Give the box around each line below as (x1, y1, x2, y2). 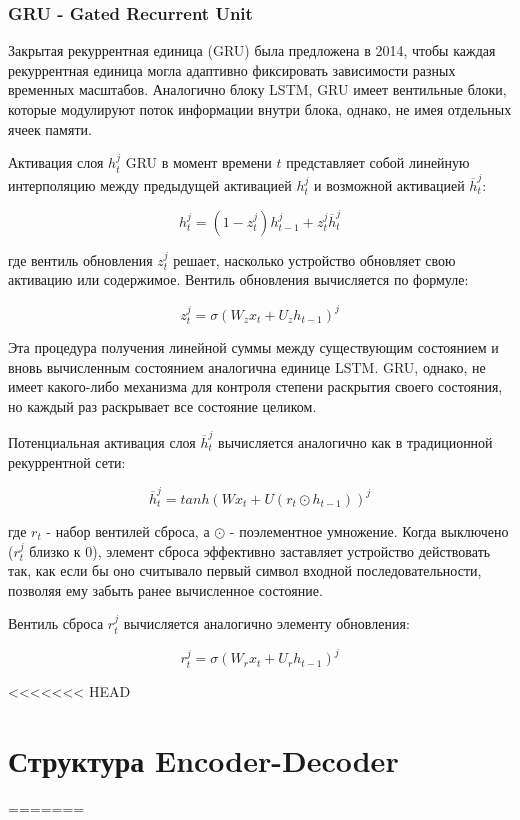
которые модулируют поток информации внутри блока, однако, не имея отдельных (8, 99, 512, 119)
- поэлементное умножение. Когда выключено (229, 520, 509, 541)
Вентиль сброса (8, 613, 104, 634)
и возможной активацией (314, 174, 465, 195)
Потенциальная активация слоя (8, 432, 196, 453)
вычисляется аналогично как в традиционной (218, 432, 493, 453)
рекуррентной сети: (8, 451, 126, 472)
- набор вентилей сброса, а (46, 520, 210, 541)
